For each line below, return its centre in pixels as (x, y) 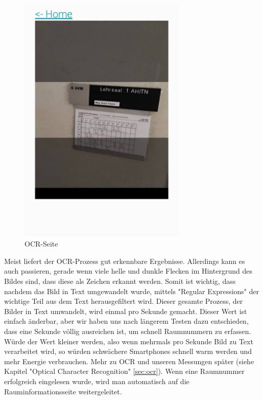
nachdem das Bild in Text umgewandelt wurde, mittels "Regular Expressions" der (132, 291)
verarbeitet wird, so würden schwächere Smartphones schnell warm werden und (128, 351)
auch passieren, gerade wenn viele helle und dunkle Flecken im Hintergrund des (128, 271)
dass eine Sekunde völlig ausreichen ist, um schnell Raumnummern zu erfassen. (128, 331)
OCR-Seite (41, 244)
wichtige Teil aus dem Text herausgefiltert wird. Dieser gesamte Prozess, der (124, 301)
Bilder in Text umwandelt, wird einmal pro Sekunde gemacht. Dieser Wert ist (126, 311)
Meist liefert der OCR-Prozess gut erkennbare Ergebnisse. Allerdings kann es (125, 261)
